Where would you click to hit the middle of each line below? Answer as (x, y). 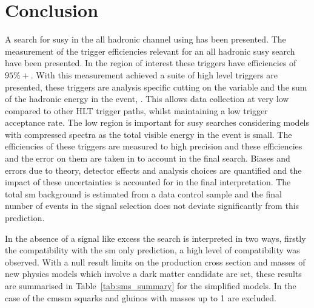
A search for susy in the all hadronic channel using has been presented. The (145, 39)
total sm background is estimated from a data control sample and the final (143, 193)
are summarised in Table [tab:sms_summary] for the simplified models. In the (151, 286)
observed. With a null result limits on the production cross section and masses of (155, 262)
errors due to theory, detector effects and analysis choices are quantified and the (153, 170)
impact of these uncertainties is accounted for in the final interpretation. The (148, 182)
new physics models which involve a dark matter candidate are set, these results (153, 274)
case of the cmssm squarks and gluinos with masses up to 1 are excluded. (141, 297)
